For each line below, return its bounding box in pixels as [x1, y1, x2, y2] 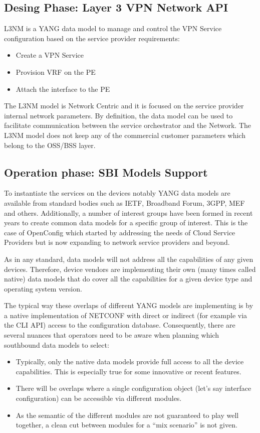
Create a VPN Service [16, 50, 84, 60]
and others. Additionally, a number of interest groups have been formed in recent [4, 207, 253, 218]
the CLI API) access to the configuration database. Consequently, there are [4, 320, 235, 330]
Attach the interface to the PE [16, 83, 110, 94]
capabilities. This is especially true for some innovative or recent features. [16, 366, 241, 376]
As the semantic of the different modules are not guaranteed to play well [16, 409, 239, 420]
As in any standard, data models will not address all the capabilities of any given [4, 253, 253, 264]
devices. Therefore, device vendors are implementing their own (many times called [4, 263, 256, 274]
